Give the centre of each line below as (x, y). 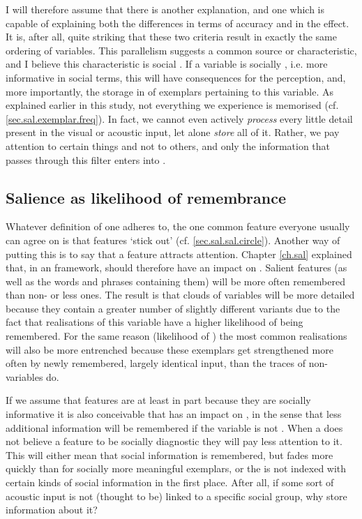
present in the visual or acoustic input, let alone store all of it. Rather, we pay (173, 132)
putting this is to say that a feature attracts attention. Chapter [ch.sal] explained (179, 254)
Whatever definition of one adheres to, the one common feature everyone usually (178, 226)
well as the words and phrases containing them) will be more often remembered (175, 281)
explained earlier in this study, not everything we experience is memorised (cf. (172, 105)
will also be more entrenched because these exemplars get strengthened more (169, 349)
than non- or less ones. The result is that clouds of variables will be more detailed (180, 295)
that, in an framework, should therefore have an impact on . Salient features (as (176, 268)
